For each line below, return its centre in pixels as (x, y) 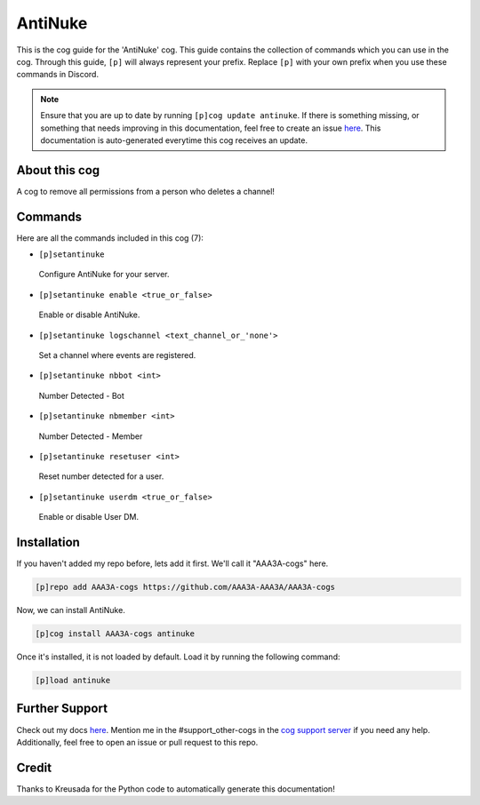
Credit (34, 767)
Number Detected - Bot (81, 395)
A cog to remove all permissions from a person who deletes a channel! (146, 191)
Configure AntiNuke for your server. (104, 275)
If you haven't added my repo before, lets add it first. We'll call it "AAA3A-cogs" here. (172, 563)
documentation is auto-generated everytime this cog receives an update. (174, 140)
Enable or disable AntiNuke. (89, 315)
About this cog (58, 170)
